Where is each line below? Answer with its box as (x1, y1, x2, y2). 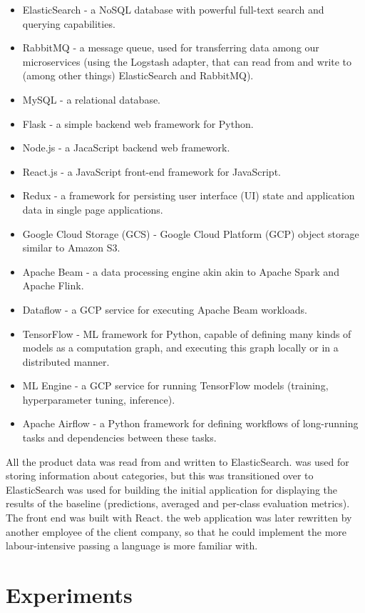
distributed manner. (22, 354, 110, 369)
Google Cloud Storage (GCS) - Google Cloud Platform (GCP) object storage (22, 226, 359, 241)
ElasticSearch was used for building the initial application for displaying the (6, 482, 338, 497)
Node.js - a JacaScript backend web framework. (22, 140, 230, 155)
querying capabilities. (22, 16, 115, 31)
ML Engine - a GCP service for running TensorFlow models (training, (22, 378, 329, 393)
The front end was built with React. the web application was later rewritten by (6, 510, 352, 525)
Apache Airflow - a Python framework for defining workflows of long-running (22, 416, 359, 431)
